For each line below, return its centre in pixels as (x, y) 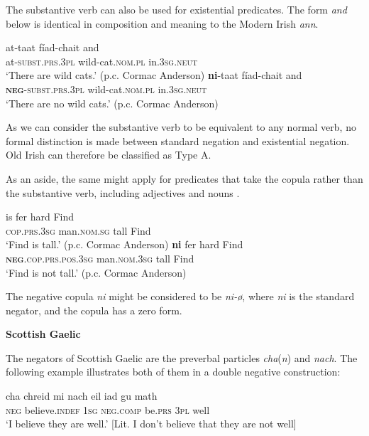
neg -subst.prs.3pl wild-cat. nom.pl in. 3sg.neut (106, 89)
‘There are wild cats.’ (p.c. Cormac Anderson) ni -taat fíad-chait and (154, 75)
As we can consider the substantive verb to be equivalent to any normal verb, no (181, 127)
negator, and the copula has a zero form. (94, 310)
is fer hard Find (40, 217)
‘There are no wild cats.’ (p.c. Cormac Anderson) (112, 103)
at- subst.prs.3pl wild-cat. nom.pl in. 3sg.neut (102, 61)
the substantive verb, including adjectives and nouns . (123, 192)
